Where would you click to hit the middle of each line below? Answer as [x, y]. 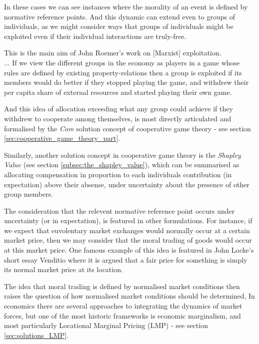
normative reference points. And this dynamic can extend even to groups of [119, 16]
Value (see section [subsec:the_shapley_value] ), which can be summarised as [122, 165]
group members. [29, 194]
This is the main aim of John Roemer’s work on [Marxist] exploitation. [113, 53]
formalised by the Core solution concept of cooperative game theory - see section [127, 128]
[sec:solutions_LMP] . [36, 335]
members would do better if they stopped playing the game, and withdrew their [126, 82]
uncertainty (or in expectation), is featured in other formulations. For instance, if [128, 220]
